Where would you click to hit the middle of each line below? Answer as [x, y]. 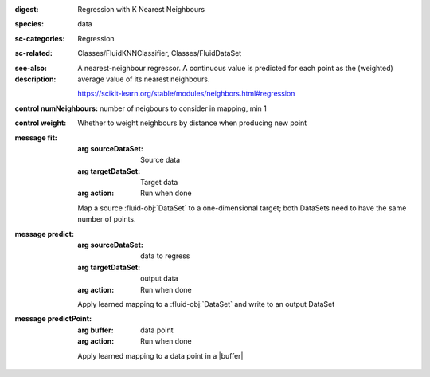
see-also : [31, 68]
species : [29, 24]
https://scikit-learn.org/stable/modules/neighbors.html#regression [186, 94]
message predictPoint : [53, 319]
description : [35, 79]
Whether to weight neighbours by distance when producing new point [192, 123]
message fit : [36, 137]
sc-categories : [40, 38]
